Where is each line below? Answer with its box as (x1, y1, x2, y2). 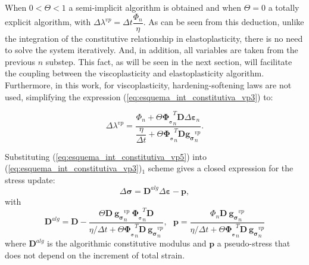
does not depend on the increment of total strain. (5, 249, 185, 261)
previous (5, 55, 36, 67)
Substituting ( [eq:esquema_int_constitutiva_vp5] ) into (5, 150, 207, 162)
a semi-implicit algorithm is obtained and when (68, 1, 242, 13)
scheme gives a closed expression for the (148, 162, 294, 174)
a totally (268, 1, 299, 13)
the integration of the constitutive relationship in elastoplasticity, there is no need (5, 32, 303, 44)
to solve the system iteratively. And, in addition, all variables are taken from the (5, 44, 298, 56)
